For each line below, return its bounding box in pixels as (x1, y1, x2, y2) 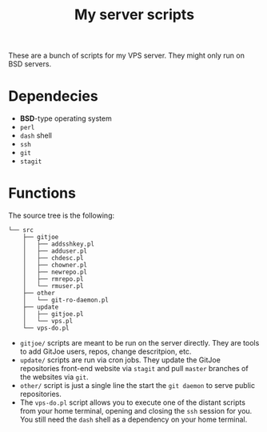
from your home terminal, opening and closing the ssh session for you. (19, 406, 253, 416)
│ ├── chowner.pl (22, 262, 88, 270)
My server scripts (74, 6, 194, 24)
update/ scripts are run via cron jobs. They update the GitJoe (19, 355, 221, 365)
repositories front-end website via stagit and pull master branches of (19, 364, 249, 374)
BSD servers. (8, 59, 52, 69)
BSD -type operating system (19, 114, 112, 123)
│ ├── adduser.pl (22, 247, 88, 255)
